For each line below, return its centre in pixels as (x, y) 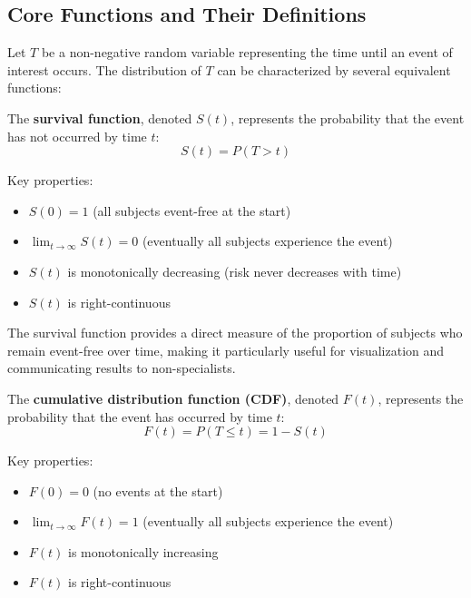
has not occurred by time (77, 136)
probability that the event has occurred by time (140, 416)
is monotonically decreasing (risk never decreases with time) (235, 271)
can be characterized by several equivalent (334, 69)
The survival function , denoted (100, 118)
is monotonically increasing (143, 551)
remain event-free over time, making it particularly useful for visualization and (226, 350)
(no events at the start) (158, 490)
